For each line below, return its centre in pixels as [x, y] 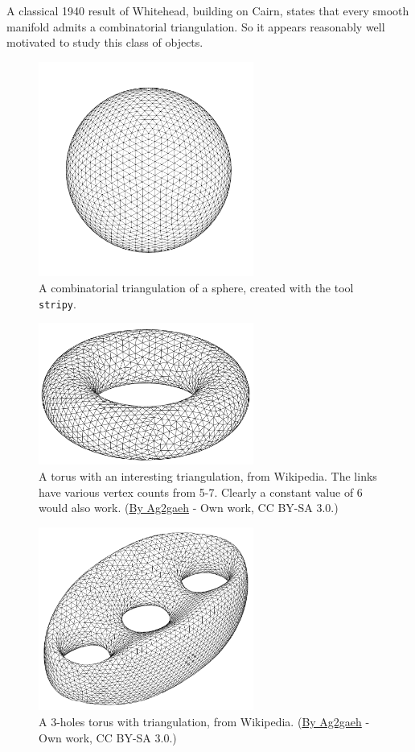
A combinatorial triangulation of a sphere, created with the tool [196, 288]
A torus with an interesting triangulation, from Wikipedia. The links [208, 475]
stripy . [58, 303]
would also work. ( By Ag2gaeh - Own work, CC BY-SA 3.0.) [189, 508]
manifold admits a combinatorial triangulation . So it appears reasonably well [196, 26]
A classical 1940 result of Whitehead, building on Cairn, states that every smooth [208, 10]
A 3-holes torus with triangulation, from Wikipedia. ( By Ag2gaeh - [204, 721]
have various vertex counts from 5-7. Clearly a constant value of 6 [201, 492]
